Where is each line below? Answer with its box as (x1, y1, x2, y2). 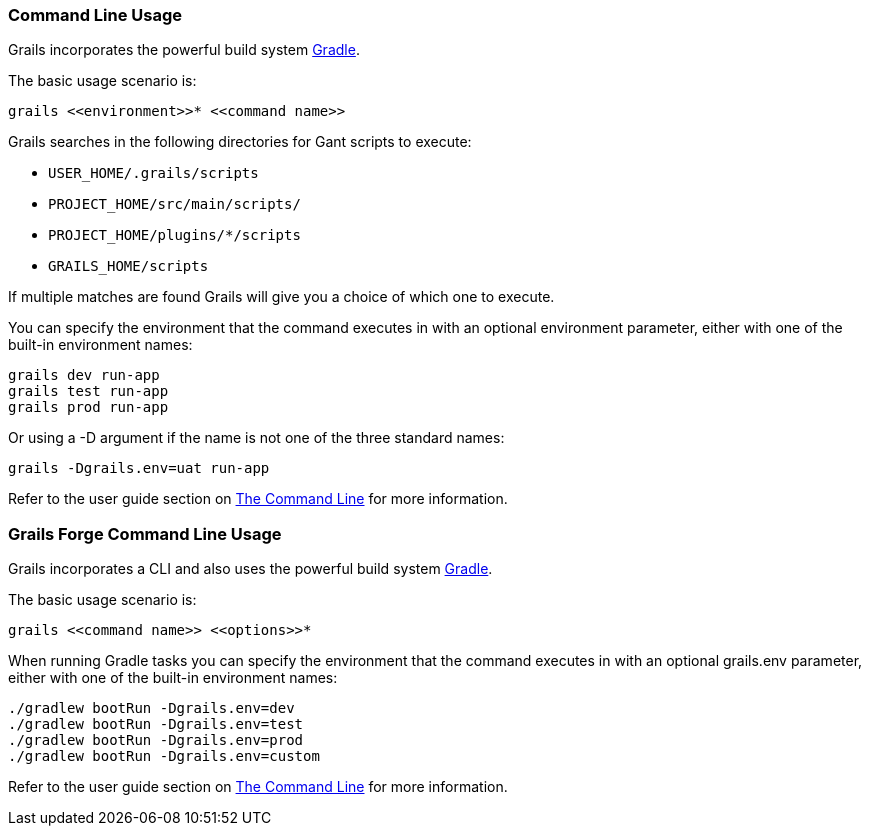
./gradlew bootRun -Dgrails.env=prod (8, 732, 304, 749)
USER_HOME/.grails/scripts (48, 165, 259, 182)
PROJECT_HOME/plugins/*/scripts (48, 227, 301, 244)
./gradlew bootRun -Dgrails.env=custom (8, 748, 320, 765)
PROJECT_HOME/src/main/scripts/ (48, 196, 301, 213)
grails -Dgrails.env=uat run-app (8, 460, 270, 477)
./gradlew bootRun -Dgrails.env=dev (8, 700, 295, 717)
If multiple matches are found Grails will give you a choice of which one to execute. (8, 288, 555, 306)
